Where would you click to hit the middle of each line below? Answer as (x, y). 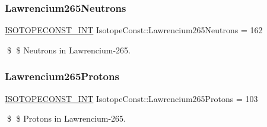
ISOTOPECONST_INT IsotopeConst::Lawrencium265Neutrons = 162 (134, 30)
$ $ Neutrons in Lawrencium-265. (69, 50)
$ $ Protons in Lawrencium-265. (66, 118)
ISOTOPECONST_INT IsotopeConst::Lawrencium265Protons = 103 (131, 98)
